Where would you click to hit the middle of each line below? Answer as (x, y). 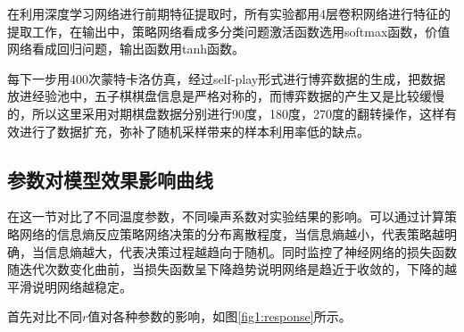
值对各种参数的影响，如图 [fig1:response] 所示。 (220, 316)
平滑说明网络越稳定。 (70, 286)
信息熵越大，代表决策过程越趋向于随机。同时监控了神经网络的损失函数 (250, 251)
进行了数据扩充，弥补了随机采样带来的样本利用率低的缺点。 (194, 131)
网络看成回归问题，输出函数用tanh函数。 (126, 49)
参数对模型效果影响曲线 (110, 179)
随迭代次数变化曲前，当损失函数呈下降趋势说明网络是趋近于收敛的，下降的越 (232, 269)
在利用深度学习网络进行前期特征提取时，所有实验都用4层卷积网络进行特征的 (229, 13)
